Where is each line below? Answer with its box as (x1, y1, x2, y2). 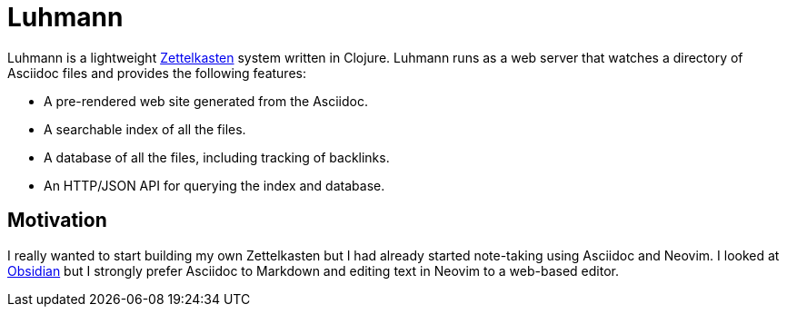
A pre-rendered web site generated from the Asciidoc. (44, 93, 368, 109)
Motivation (7, 209, 107, 232)
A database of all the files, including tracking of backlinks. (44, 149, 390, 165)
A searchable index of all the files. (44, 121, 246, 137)
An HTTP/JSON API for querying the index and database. (44, 177, 385, 193)
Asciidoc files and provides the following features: (7, 64, 306, 81)
